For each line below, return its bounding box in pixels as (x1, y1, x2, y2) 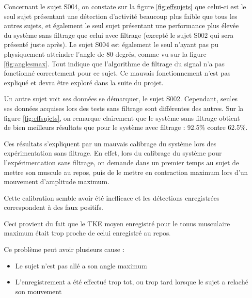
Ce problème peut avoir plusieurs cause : (4, 244, 125, 254)
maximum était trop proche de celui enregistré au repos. (4, 228, 171, 238)
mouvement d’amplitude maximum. (4, 176, 110, 187)
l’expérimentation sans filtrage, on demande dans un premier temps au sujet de (4, 157, 239, 167)
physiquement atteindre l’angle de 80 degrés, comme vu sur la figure (4, 48, 206, 59)
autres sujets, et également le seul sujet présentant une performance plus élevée (4, 20, 239, 31)
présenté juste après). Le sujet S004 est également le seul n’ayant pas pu (4, 39, 219, 49)
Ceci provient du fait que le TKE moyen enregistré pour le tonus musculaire (4, 218, 230, 228)
